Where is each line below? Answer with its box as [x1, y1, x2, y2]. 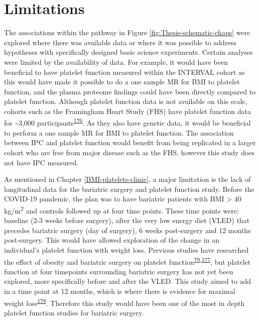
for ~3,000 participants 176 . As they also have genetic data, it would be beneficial [4, 116, 251, 128]
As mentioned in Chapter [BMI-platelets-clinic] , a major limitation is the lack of [4, 174, 251, 184]
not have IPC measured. [4, 157, 79, 167]
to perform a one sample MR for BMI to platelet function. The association [4, 127, 234, 138]
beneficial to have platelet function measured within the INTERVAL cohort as [4, 66, 245, 77]
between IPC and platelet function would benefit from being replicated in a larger [4, 137, 256, 148]
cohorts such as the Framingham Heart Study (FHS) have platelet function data [4, 105, 251, 116]
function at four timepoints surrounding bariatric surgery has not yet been [4, 266, 233, 276]
